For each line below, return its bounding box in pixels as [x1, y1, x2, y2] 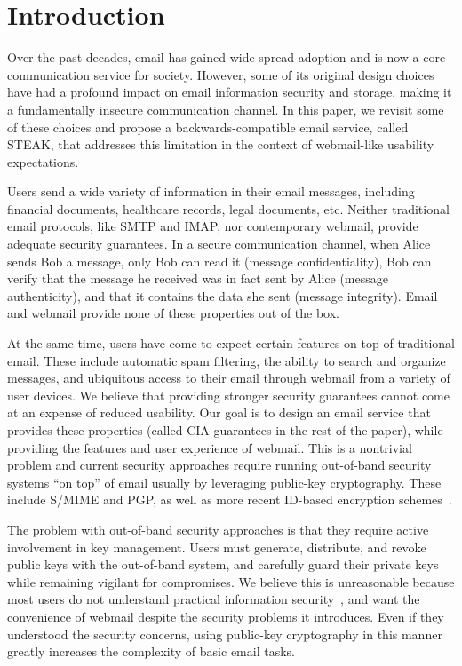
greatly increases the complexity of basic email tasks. [7, 642, 295, 661]
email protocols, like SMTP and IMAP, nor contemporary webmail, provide [7, 217, 418, 235]
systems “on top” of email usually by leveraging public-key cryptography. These [7, 472, 442, 491]
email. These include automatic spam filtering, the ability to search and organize [7, 351, 446, 369]
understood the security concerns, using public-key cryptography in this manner [7, 624, 442, 643]
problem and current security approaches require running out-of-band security [7, 456, 432, 474]
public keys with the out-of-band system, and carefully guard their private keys [7, 555, 439, 574]
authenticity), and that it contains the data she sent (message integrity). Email [7, 286, 438, 305]
